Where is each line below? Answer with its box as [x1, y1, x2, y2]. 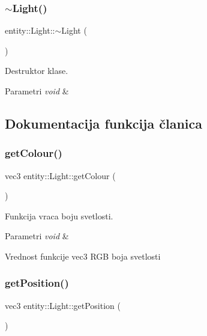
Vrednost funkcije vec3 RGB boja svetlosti [5, 249, 161, 262]
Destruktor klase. [5, 64, 68, 77]
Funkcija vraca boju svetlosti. [5, 209, 113, 222]
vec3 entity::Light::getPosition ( [5, 299, 121, 311]
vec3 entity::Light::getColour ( [5, 169, 116, 182]
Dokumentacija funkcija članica [5, 114, 203, 132]
